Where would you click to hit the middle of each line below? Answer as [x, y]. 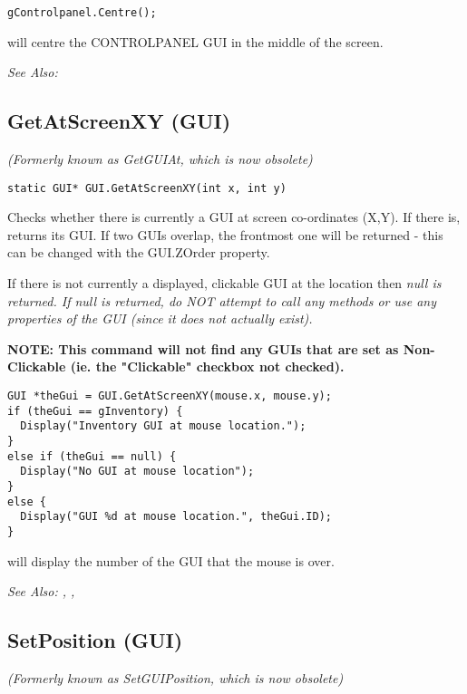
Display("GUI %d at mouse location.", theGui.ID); [176, 517]
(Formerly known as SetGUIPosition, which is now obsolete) [175, 678]
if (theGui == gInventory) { [95, 411]
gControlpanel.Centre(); [82, 13]
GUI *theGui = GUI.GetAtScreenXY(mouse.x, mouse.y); [170, 396]
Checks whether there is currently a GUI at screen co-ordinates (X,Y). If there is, [234, 217]
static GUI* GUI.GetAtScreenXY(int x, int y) [147, 188]
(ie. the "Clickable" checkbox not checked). [207, 366]
